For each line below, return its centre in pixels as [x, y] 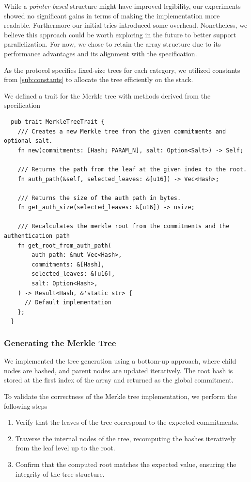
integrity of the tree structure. [60, 474]
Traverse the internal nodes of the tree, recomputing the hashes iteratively [125, 438]
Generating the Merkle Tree [60, 342]
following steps [26, 406]
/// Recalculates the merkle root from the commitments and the [124, 226]
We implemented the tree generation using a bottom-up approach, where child [120, 361]
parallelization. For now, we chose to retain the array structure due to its [112, 44]
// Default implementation [68, 303]
